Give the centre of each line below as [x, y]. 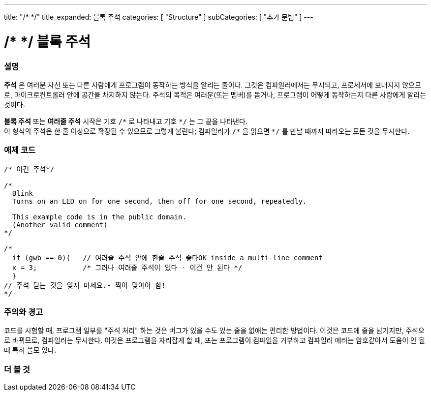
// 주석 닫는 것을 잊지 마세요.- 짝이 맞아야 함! [85, 285]
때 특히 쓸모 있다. [30, 350]
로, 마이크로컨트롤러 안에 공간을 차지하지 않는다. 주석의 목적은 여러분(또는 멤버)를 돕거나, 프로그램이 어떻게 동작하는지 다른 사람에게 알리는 [215, 94]
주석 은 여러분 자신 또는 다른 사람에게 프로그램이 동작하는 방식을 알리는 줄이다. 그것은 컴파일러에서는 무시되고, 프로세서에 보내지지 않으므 [213, 85]
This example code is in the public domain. [99, 217]
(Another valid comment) [60, 225]
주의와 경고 [24, 312]
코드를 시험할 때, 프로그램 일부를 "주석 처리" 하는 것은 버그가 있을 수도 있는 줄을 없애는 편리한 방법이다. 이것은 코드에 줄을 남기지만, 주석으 [214, 331]
